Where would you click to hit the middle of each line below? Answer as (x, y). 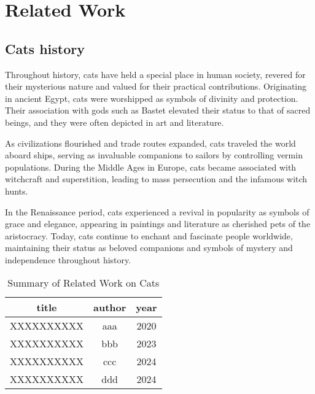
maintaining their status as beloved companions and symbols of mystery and (149, 248)
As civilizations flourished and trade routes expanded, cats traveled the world (150, 143)
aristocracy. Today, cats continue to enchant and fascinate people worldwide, (149, 235)
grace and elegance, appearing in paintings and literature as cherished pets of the (158, 224)
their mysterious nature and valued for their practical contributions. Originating (156, 86)
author (110, 307)
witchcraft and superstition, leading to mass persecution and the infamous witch (156, 179)
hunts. (17, 191)
